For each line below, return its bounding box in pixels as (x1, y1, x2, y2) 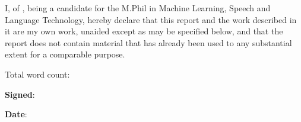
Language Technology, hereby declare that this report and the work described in (5, 13, 297, 25)
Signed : (5, 88, 35, 100)
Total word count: (5, 68, 70, 80)
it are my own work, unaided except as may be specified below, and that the (5, 25, 283, 37)
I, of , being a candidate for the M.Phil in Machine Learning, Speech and (5, 2, 271, 14)
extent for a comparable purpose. (5, 48, 125, 60)
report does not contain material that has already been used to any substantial (5, 36, 292, 49)
